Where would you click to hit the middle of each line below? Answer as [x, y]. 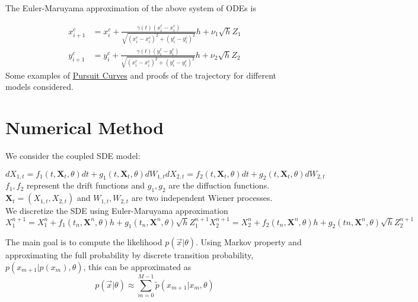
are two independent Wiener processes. [202, 198]
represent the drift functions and [86, 185]
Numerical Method [85, 127]
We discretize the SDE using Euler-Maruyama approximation [117, 211]
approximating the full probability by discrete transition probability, [130, 255]
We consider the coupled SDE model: [73, 155]
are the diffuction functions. [219, 185]
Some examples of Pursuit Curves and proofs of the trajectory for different [141, 75]
